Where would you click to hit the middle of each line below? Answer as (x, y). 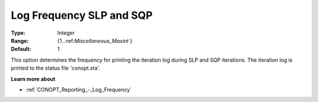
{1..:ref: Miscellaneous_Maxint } (95, 40)
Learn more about (33, 79)
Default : (21, 49)
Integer (66, 33)
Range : (20, 40)
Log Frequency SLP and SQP (82, 15)
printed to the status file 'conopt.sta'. (55, 68)
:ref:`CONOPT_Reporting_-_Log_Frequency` (79, 89)
